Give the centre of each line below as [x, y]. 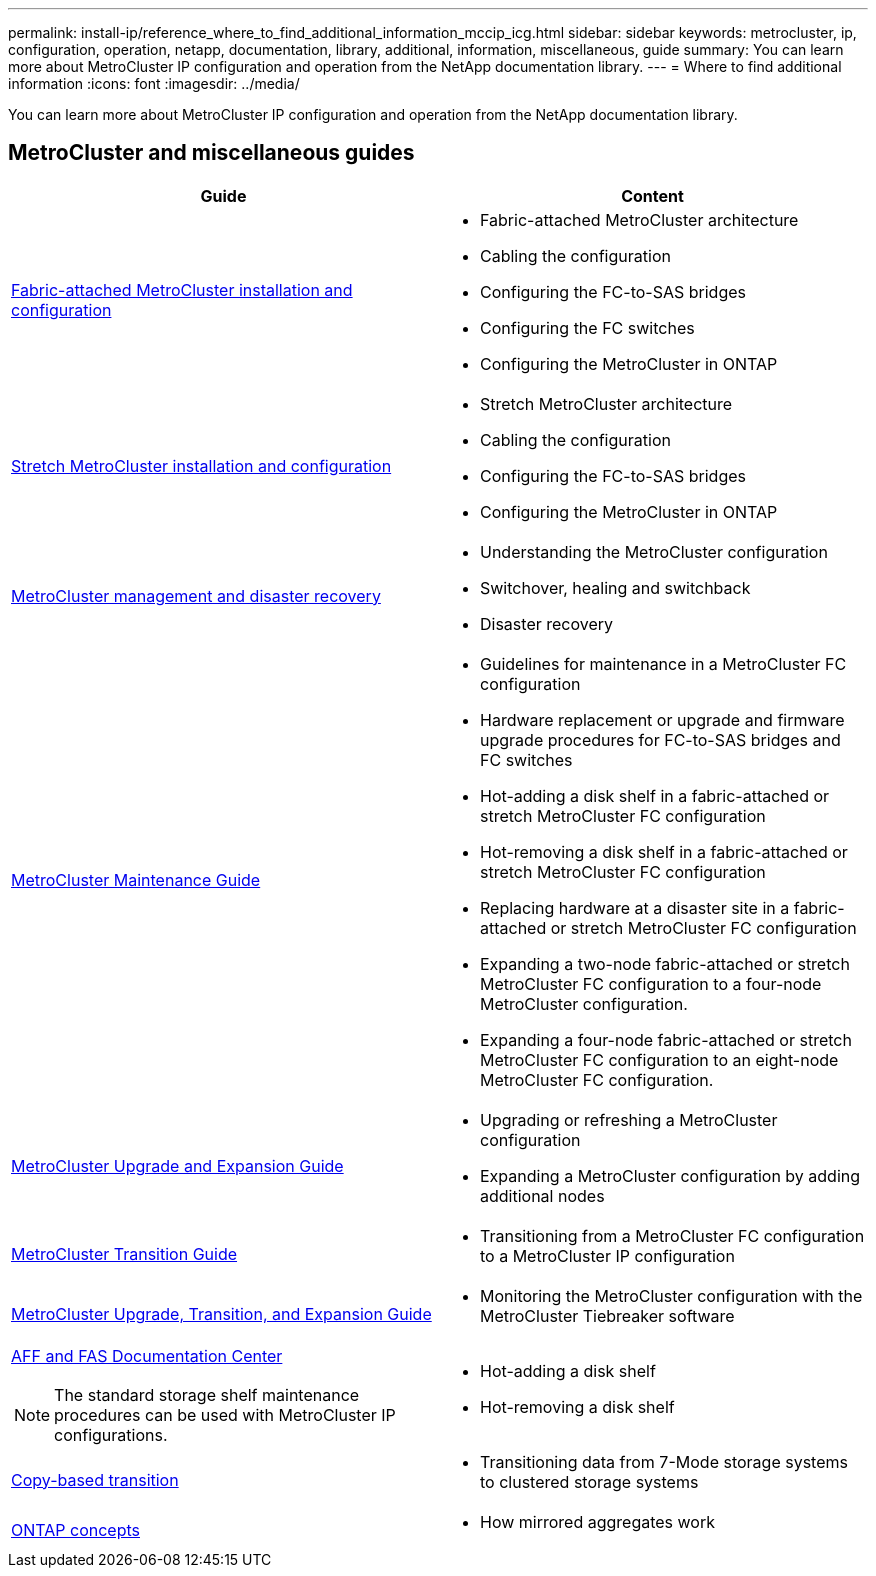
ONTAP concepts [75, 1529]
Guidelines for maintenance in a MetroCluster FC [663, 663]
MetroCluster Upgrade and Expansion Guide [177, 1165]
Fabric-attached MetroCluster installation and [182, 289]
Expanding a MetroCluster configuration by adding [670, 1175]
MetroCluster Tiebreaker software [607, 1315]
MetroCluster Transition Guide [124, 1253]
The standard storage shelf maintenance [207, 1394]
